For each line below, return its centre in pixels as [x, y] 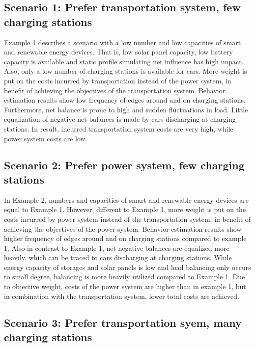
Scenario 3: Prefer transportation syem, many [123, 322]
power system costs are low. [46, 138]
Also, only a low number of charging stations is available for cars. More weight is [126, 71]
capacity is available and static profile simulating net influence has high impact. [124, 61]
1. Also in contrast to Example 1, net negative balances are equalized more [117, 248]
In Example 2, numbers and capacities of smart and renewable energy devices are [127, 200]
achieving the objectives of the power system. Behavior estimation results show [123, 228]
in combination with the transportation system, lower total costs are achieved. [122, 296]
